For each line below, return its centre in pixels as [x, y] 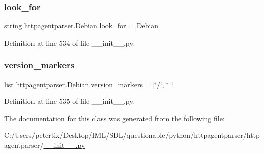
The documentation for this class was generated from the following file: [114, 118]
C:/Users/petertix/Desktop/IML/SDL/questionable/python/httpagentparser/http [132, 135]
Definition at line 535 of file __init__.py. [70, 101]
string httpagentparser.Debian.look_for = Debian [81, 26]
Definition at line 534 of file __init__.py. [70, 42]
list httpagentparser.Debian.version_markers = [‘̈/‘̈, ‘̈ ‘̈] [90, 84]
